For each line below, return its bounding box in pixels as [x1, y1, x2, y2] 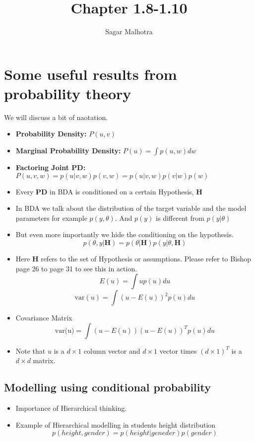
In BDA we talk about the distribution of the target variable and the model [15, 203, 247, 213]
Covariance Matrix [15, 313, 72, 323]
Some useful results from [4, 63, 177, 84]
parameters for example [15, 212, 87, 223]
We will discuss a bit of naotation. [4, 112, 108, 122]
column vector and [83, 345, 140, 356]
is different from [156, 212, 204, 223]
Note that [15, 345, 46, 356]
